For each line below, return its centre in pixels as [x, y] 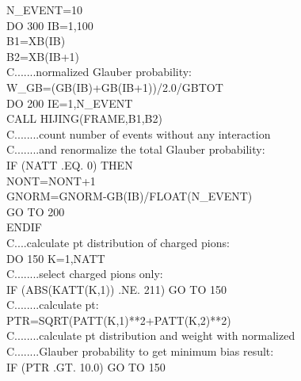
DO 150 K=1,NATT [56, 258]
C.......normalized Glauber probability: [99, 72]
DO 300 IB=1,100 [50, 25]
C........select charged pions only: [85, 274]
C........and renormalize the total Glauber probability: [136, 149]
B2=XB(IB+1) [43, 56]
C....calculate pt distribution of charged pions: [118, 242]
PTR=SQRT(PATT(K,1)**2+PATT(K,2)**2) [119, 320]
